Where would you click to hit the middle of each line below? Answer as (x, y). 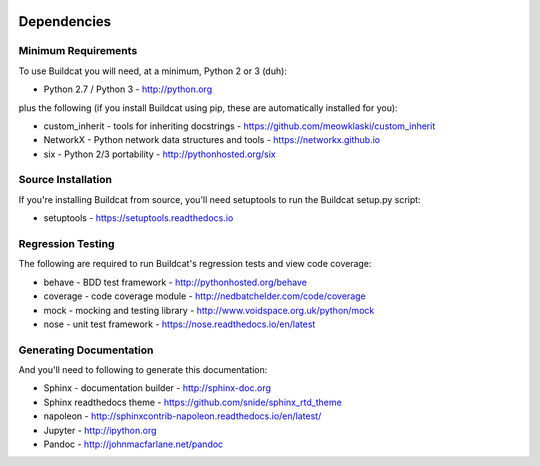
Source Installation (65, 180)
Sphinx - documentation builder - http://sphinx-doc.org (157, 388)
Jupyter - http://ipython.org (100, 430)
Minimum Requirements (78, 51)
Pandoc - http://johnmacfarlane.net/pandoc (133, 444)
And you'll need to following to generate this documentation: (143, 370)
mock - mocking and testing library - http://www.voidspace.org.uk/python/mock (209, 310)
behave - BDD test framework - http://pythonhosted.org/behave (175, 282)
